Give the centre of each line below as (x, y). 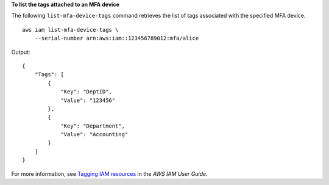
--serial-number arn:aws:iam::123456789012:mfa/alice (117, 38)
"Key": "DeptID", (87, 92)
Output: (21, 52)
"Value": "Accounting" (94, 135)
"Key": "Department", (93, 126)
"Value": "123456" (88, 100)
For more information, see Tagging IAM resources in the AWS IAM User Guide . (109, 173)
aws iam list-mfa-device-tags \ (70, 30)
